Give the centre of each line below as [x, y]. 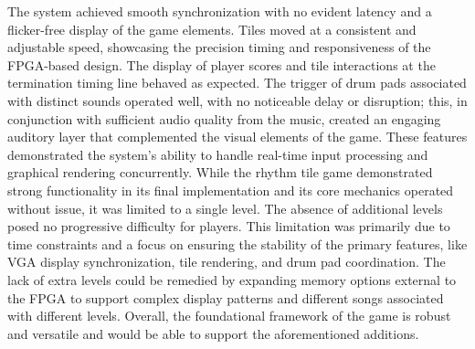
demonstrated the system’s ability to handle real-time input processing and [218, 154]
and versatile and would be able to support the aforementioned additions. [213, 333]
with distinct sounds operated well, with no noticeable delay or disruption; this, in [237, 100]
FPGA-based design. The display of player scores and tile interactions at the [222, 64]
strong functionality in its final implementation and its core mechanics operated [231, 190]
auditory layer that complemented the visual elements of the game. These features [237, 137]
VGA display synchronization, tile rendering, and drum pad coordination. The [227, 262]
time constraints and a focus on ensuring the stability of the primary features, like [237, 243]
